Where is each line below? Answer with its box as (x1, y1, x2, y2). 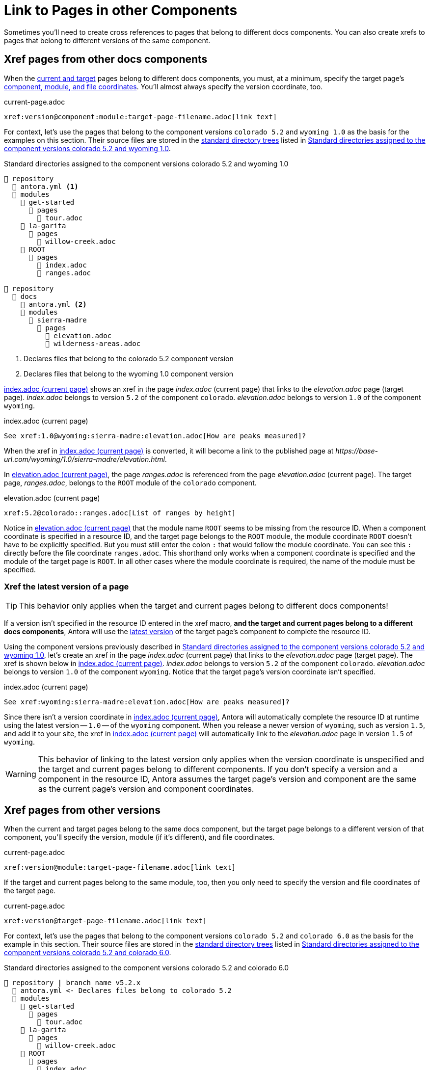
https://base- (335, 446, 378, 455)
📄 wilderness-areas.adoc (45, 339, 141, 348)
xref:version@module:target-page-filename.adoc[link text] (4, 863, 236, 872)
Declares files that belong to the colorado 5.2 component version (24, 354, 234, 363)
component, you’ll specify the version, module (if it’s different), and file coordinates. (4, 833, 275, 842)
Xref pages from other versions (4, 803, 161, 816)
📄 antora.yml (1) (12, 182, 79, 190)
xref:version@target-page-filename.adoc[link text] (4, 917, 207, 925)
